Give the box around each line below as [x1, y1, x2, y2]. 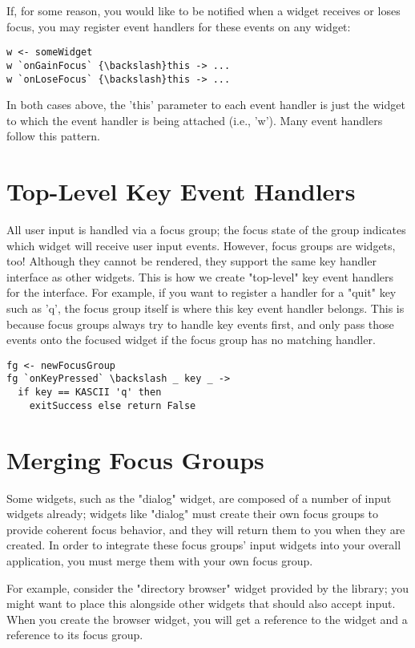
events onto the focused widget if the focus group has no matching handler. [6, 331, 376, 348]
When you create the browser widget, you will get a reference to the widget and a [6, 610, 408, 627]
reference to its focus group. [6, 626, 143, 643]
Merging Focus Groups [6, 443, 264, 476]
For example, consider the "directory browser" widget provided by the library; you [6, 579, 409, 596]
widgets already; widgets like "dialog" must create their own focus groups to [6, 505, 379, 522]
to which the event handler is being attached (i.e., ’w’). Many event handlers [6, 111, 383, 128]
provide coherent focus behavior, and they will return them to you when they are [6, 520, 405, 537]
